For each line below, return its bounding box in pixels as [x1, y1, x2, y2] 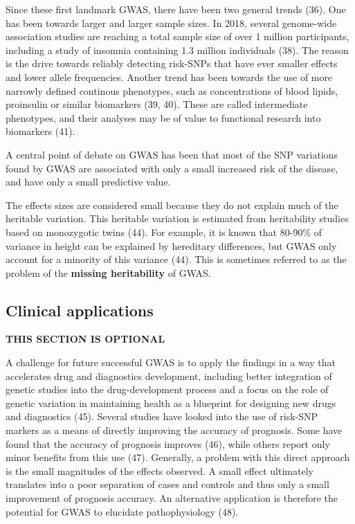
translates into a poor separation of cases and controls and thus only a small [6, 477, 329, 491]
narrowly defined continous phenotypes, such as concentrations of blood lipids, [6, 83, 338, 98]
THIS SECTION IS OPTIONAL [6, 332, 165, 346]
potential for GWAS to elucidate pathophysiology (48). [6, 504, 239, 518]
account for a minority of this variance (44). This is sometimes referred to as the [6, 252, 347, 266]
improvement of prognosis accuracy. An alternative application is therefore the [6, 491, 338, 505]
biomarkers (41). [6, 124, 75, 138]
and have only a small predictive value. [6, 174, 171, 189]
